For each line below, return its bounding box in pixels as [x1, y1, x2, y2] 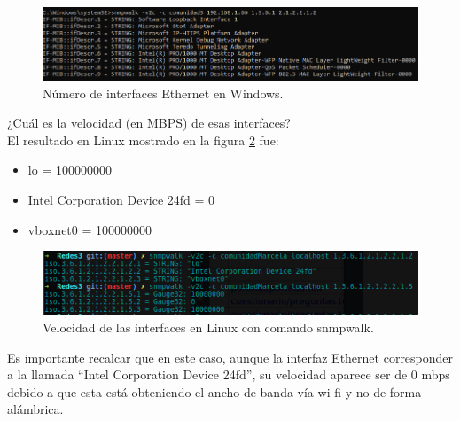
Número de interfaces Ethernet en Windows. [43, 83, 284, 102]
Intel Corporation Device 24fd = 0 [27, 190, 215, 208]
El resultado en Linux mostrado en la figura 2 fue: [7, 130, 279, 149]
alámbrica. [7, 400, 64, 418]
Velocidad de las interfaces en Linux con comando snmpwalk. [43, 318, 374, 337]
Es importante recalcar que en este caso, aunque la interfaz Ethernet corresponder [7, 347, 454, 366]
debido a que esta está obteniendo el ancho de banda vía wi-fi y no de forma [7, 382, 422, 401]
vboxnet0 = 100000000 [27, 220, 152, 238]
